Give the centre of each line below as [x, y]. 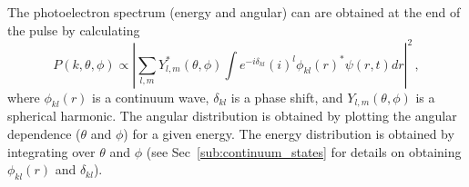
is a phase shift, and [287, 97]
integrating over [51, 151]
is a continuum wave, [151, 97]
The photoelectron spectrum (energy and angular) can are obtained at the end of [234, 12]
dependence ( [44, 134]
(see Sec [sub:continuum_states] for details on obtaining [304, 151]
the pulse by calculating [74, 30]
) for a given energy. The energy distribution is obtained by [289, 134]
